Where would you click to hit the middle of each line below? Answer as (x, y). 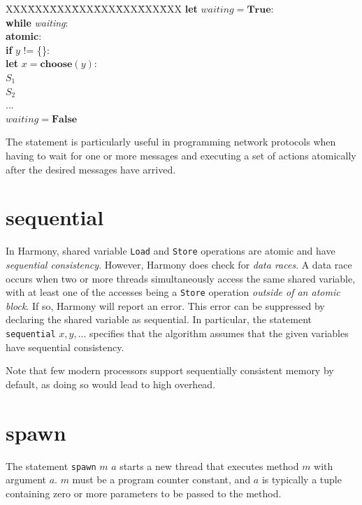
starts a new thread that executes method (209, 465)
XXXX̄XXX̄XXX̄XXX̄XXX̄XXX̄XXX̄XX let (102, 8)
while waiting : (37, 22)
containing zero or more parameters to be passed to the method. (144, 493)
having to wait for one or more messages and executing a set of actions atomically (181, 155)
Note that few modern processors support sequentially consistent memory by (170, 370)
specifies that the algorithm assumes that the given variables (219, 333)
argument (26, 479)
